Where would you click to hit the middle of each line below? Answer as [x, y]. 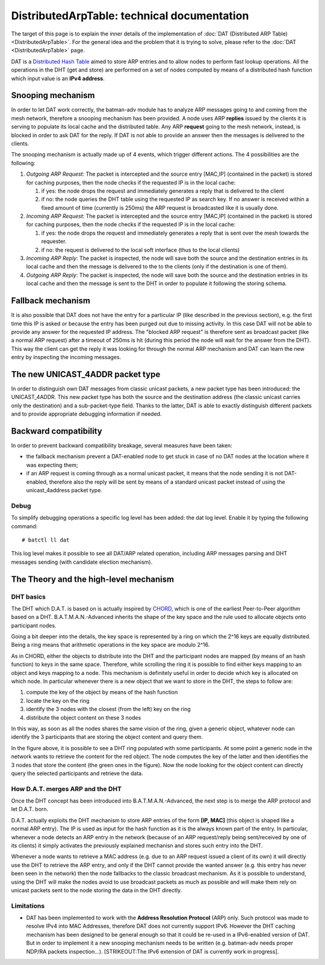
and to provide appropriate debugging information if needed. [86, 414]
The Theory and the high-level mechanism [93, 579]
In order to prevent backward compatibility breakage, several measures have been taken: [122, 446]
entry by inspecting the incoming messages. [66, 357]
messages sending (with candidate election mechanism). [82, 562]
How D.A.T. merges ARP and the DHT [66, 789]
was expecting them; [52, 465]
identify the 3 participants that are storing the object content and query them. [107, 737]
